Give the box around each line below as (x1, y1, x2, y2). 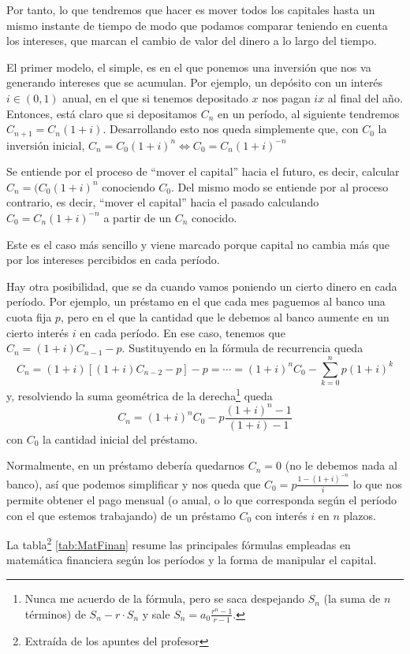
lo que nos (352, 475, 402, 492)
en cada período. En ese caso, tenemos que (80, 324, 285, 340)
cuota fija (6, 308, 52, 325)
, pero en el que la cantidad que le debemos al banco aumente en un (60, 308, 389, 325)
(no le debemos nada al (285, 457, 397, 474)
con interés (255, 507, 307, 523)
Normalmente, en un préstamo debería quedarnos (6, 457, 245, 474)
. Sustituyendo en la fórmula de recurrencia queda (121, 340, 363, 356)
